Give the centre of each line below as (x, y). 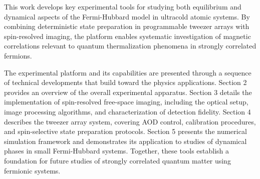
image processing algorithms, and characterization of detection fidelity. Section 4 (127, 111)
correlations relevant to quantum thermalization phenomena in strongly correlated (130, 46)
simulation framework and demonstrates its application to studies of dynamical (125, 141)
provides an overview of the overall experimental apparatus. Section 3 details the (128, 92)
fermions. (18, 55)
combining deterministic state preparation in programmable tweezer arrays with (127, 26)
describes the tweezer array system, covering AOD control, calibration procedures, (130, 121)
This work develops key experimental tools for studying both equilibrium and (123, 6)
